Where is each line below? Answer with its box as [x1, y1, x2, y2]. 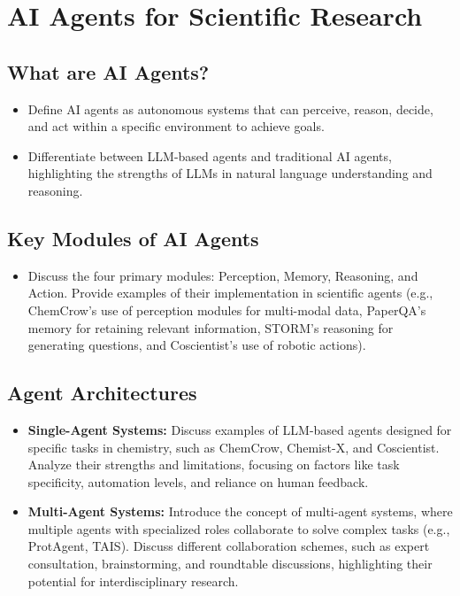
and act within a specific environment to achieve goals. [27, 117, 325, 135]
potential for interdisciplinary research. [27, 571, 239, 590]
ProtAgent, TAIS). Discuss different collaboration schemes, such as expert [27, 537, 430, 555]
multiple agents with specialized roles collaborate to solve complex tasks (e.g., [27, 519, 450, 538]
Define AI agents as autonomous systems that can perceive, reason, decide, [27, 99, 433, 118]
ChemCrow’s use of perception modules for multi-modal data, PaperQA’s [27, 300, 426, 319]
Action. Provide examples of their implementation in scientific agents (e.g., [27, 283, 433, 302]
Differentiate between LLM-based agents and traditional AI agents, [27, 146, 392, 165]
